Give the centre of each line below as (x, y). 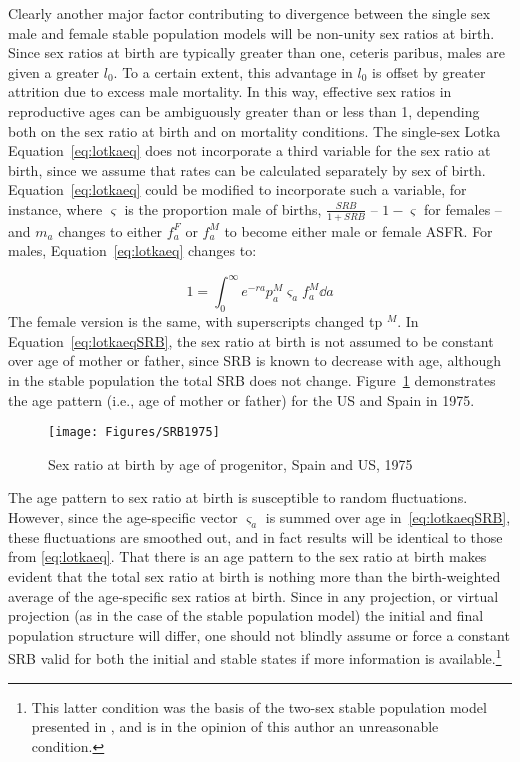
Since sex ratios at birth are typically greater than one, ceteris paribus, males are (256, 52)
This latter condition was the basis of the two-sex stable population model (259, 706)
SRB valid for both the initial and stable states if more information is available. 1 (255, 657)
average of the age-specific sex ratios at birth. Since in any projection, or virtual (253, 595)
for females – (462, 208)
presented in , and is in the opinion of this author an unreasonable (235, 726)
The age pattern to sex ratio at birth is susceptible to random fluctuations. (238, 497)
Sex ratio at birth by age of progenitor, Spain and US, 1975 (230, 463)
